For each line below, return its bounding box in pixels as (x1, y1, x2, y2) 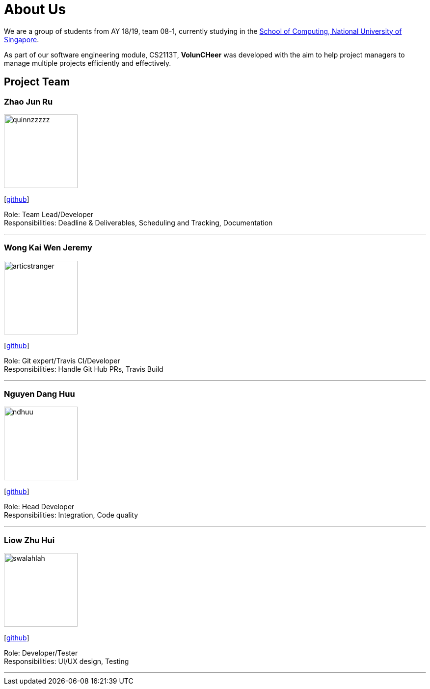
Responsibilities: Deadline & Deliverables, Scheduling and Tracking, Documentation (4, 218, 273, 227)
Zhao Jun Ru (4, 96, 53, 107)
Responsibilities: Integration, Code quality (4, 511, 138, 520)
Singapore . (4, 35, 39, 44)
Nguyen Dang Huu (4, 389, 75, 399)
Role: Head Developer (4, 502, 75, 511)
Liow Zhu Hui (4, 535, 55, 545)
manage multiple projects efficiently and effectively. (4, 58, 171, 67)
